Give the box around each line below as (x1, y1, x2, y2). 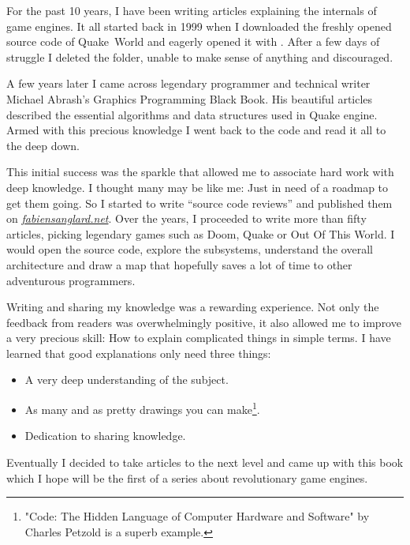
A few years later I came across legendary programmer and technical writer (6, 75, 371, 92)
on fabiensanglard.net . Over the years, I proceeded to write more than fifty (6, 210, 367, 227)
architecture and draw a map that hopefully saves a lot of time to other (6, 256, 352, 272)
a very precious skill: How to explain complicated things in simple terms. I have (6, 329, 391, 346)
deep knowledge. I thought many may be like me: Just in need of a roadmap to (6, 179, 389, 195)
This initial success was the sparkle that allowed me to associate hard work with (6, 163, 394, 180)
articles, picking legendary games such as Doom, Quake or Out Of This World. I (6, 225, 395, 242)
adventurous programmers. (6, 272, 136, 288)
